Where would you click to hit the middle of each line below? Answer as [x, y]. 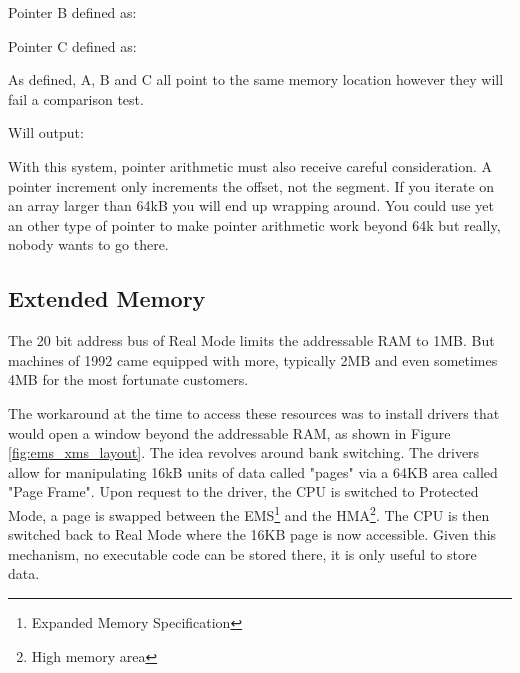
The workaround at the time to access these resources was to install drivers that [254, 412]
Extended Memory [107, 298]
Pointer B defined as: [72, 12]
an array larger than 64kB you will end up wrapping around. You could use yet [251, 205]
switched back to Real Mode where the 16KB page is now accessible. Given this [252, 534]
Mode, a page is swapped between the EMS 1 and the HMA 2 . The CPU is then [249, 513]
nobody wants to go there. [88, 244]
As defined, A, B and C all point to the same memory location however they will [256, 79]
